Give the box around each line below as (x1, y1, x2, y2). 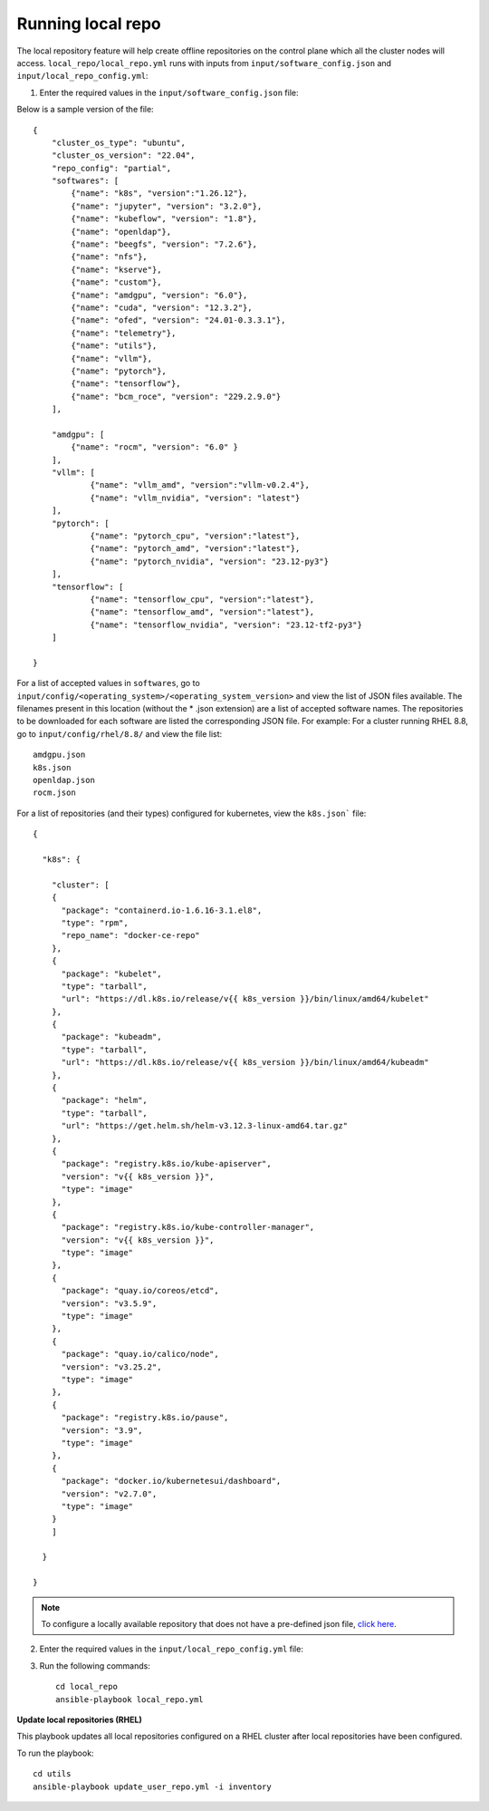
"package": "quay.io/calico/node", (61, 1349, 219, 1360)
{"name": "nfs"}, (71, 252, 149, 262)
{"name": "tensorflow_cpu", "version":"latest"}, (90, 594, 315, 605)
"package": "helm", (61, 1095, 149, 1106)
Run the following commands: (39, 1660, 151, 1671)
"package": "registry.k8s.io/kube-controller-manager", (61, 1222, 315, 1233)
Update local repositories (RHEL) (16, 1714, 142, 1725)
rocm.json (33, 788, 76, 798)
